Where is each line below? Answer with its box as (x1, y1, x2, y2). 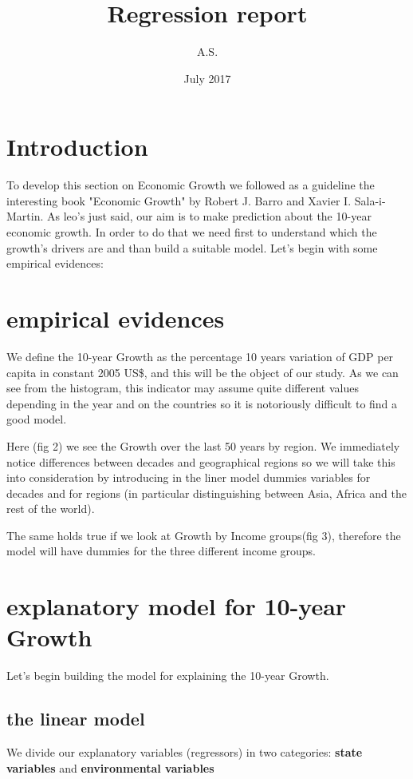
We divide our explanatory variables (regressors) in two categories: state (6, 744, 363, 761)
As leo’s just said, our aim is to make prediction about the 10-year (47, 208, 372, 225)
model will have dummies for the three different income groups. (6, 543, 317, 559)
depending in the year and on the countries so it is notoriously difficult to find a (6, 395, 398, 411)
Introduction (6, 130, 148, 163)
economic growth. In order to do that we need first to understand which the (6, 224, 377, 240)
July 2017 (183, 70, 231, 86)
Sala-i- (354, 192, 386, 209)
